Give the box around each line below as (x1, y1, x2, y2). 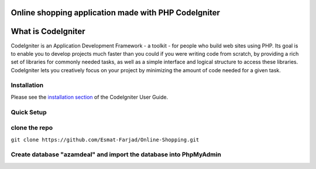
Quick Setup (11, 108, 47, 116)
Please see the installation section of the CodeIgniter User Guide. (11, 93, 169, 100)
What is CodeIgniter (11, 26, 85, 36)
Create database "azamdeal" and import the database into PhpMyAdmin (11, 150, 222, 158)
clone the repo (11, 124, 53, 132)
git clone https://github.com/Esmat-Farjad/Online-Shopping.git (11, 136, 200, 143)
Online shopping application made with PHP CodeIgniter (11, 8, 221, 18)
